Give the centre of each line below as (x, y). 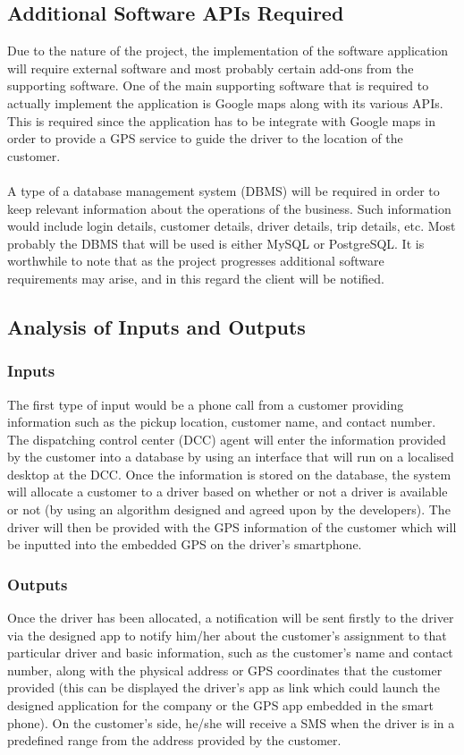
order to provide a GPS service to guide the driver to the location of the (205, 138)
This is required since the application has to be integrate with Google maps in (221, 120)
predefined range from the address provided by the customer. (174, 740)
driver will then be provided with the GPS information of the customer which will (232, 526)
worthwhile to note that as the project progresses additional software (196, 261)
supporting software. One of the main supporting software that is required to (218, 85)
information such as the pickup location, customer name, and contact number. (222, 422)
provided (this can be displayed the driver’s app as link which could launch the (224, 687)
